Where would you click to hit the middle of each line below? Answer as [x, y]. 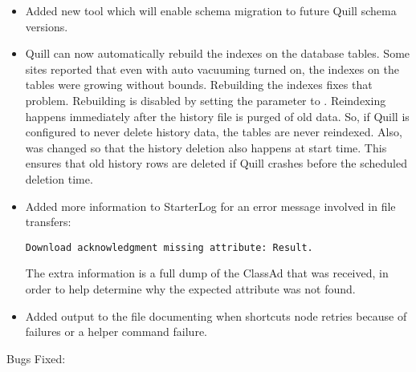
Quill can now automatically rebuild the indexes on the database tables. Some [218, 53]
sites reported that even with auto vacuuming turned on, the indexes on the [212, 69]
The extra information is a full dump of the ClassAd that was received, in [207, 273]
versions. [47, 26]
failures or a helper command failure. [116, 332]
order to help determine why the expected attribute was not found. [190, 288]
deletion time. [59, 178]
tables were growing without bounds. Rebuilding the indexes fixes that [199, 85]
